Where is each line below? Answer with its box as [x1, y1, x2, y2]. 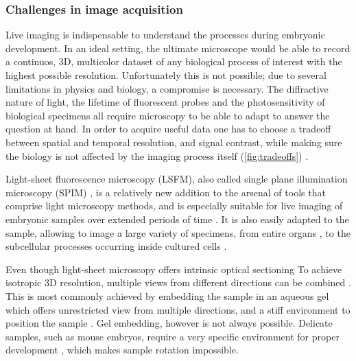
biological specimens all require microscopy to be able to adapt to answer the [5, 108, 330, 122]
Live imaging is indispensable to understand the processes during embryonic [5, 27, 325, 42]
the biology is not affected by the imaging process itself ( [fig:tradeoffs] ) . [5, 148, 309, 163]
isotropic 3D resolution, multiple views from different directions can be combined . [5, 275, 351, 290]
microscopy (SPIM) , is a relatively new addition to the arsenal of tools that [5, 185, 326, 199]
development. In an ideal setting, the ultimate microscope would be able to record [5, 40, 351, 55]
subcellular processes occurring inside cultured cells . [5, 239, 227, 253]
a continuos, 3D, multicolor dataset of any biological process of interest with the [5, 54, 342, 69]
